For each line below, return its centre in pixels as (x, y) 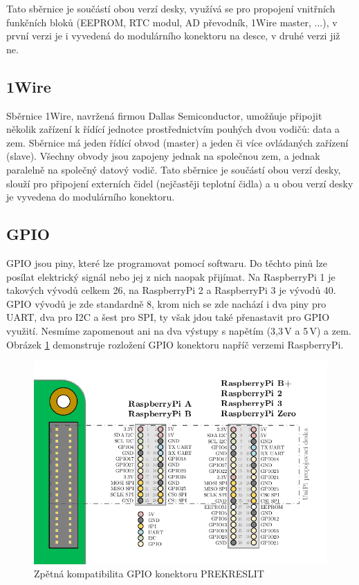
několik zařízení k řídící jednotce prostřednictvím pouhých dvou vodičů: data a (173, 129)
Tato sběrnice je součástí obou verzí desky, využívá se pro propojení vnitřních (171, 8)
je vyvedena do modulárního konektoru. (91, 197)
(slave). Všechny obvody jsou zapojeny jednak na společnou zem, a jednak (163, 156)
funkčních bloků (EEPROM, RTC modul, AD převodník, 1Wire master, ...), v (172, 22)
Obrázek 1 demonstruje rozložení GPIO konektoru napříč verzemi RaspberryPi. (175, 344)
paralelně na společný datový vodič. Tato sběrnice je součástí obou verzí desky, (174, 169)
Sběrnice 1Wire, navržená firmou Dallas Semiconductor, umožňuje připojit (164, 115)
